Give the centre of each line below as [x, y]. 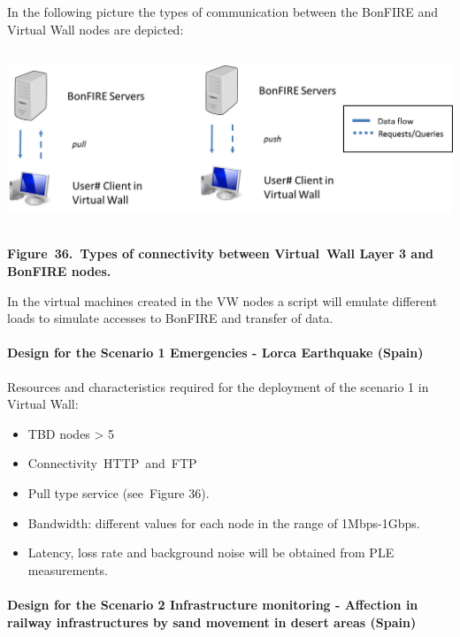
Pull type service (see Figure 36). [119, 492]
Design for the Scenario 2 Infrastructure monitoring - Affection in [213, 604]
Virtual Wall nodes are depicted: [96, 29]
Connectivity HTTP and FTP [112, 463]
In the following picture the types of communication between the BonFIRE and [223, 12]
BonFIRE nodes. [59, 270]
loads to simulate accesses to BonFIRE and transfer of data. [170, 318]
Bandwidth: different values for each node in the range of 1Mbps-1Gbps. [224, 522]
